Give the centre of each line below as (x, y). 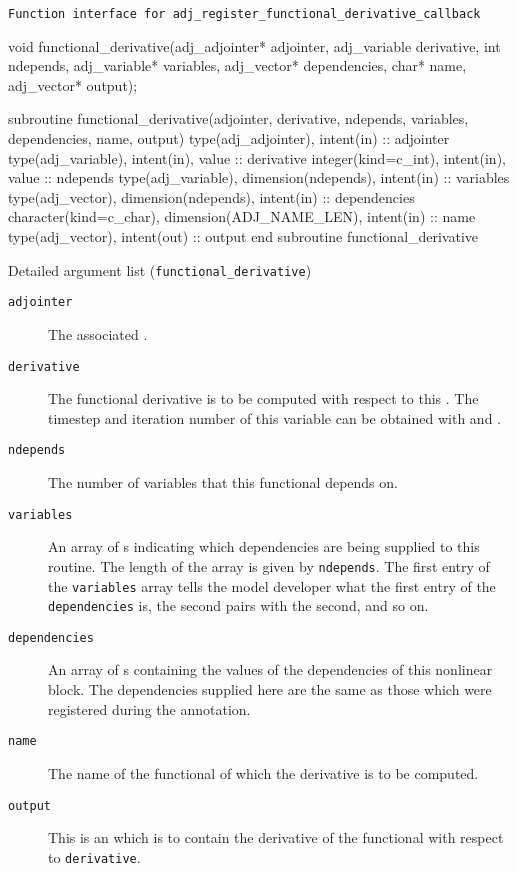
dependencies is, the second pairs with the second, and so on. (238, 605)
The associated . (98, 333)
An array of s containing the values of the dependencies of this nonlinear (270, 669)
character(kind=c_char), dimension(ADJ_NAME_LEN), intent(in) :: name (242, 216)
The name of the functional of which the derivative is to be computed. (263, 772)
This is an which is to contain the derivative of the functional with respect (276, 837)
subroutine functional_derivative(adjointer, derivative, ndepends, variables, (238, 118)
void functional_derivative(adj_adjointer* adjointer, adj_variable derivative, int (254, 45)
